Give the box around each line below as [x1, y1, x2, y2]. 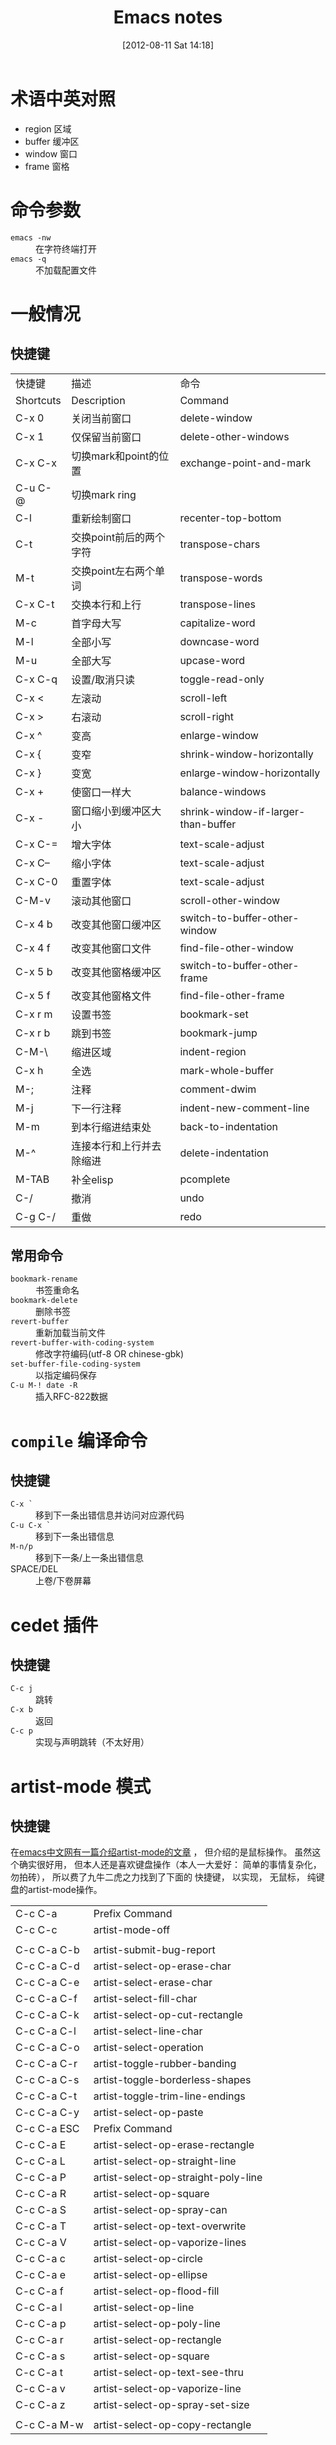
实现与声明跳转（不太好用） [35, 1736, 150, 1748]
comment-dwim [179, 1082, 257, 1096]
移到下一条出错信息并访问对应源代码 [35, 1509, 185, 1521]
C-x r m [15, 1007, 53, 1021]
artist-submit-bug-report [93, 1943, 216, 1957]
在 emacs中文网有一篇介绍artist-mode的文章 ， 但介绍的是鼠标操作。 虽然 [10, 1846, 313, 1858]
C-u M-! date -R [10, 1381, 78, 1391]
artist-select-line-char [93, 2024, 203, 2038]
